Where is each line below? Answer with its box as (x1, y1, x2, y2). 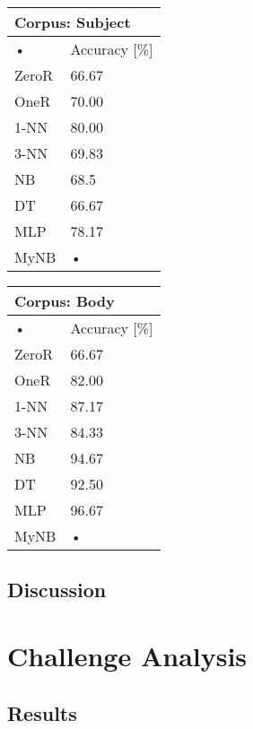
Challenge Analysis (7, 637, 248, 673)
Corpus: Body (14, 291, 115, 311)
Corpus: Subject (14, 12, 131, 32)
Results (7, 699, 77, 726)
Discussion (7, 576, 107, 603)
